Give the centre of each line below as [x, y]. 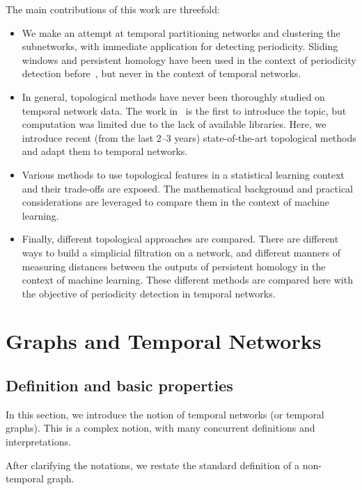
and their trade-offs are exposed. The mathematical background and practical [187, 188]
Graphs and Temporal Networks [164, 341]
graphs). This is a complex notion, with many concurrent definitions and [160, 428]
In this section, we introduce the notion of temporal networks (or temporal [165, 414]
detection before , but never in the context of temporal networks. [162, 73]
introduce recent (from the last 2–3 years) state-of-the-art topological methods [189, 137]
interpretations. [38, 442]
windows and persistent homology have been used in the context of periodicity [189, 59]
